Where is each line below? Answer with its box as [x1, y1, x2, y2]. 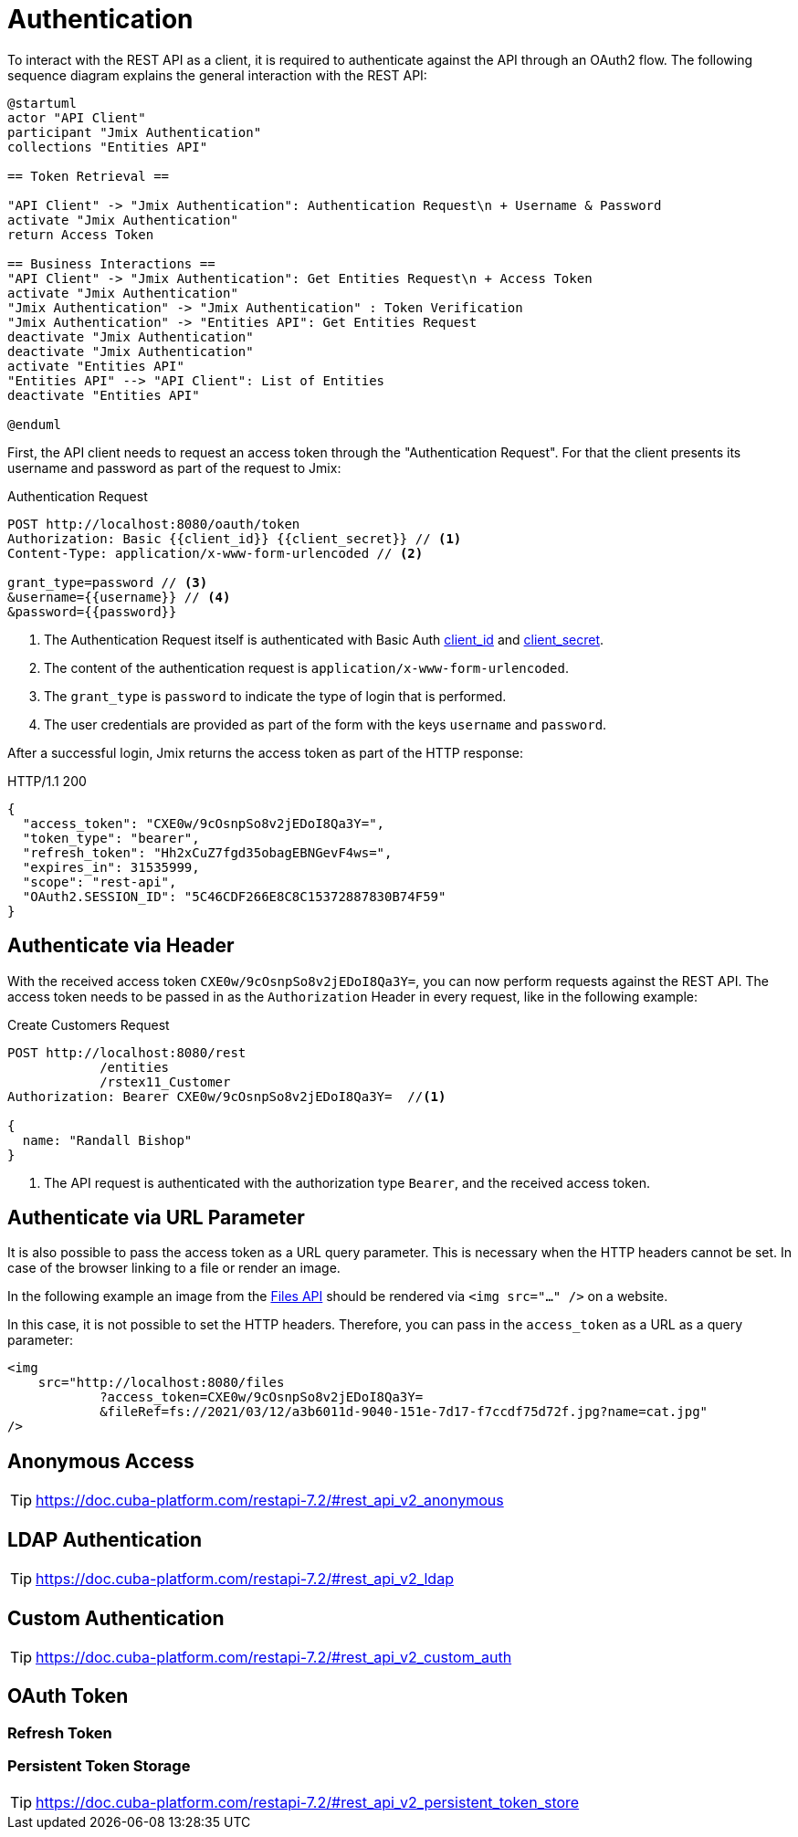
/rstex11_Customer [100, 1074, 231, 1089]
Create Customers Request [7, 1016, 170, 1033]
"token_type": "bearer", [22, 830, 200, 845]
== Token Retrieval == [7, 168, 170, 184]
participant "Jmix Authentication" [7, 124, 262, 140]
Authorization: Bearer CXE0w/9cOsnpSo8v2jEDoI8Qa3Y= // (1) [7, 1088, 446, 1104]
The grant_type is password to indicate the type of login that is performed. [44, 688, 507, 704]
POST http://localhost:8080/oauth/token [7, 516, 300, 531]
